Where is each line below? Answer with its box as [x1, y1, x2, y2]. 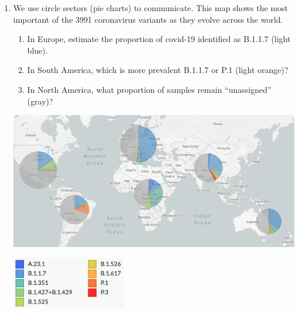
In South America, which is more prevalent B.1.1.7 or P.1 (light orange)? [27, 64, 288, 76]
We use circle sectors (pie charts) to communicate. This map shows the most [13, 2, 288, 13]
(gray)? [27, 95, 53, 107]
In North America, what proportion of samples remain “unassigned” [27, 83, 271, 95]
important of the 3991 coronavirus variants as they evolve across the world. [13, 13, 283, 25]
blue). [27, 44, 48, 56]
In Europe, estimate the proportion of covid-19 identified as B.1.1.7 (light [27, 33, 291, 45]
